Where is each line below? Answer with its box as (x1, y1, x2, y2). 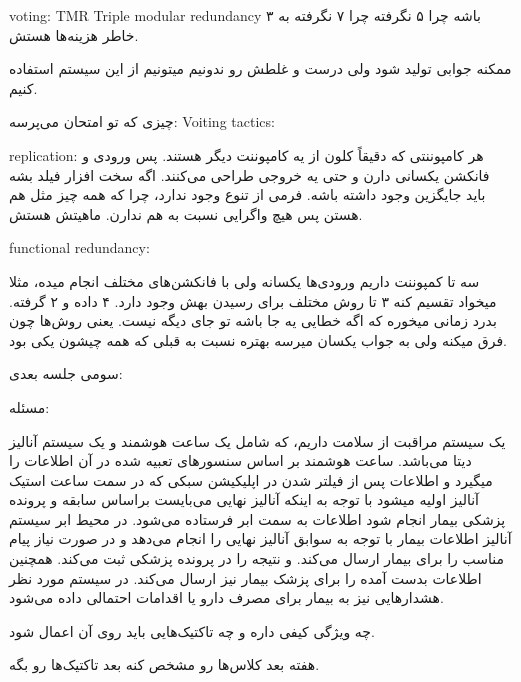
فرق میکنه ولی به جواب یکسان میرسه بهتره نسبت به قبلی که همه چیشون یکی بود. (9, 329, 508, 350)
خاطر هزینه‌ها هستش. (9, 24, 139, 45)
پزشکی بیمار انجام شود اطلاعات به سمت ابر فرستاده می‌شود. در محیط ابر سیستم (9, 508, 506, 529)
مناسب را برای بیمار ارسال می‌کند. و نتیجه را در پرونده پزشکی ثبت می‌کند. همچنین (9, 548, 505, 569)
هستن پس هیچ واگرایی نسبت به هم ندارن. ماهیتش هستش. (9, 203, 363, 224)
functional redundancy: (9, 237, 150, 258)
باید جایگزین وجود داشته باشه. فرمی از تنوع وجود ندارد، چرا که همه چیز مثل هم (9, 184, 486, 205)
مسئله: (9, 396, 50, 417)
